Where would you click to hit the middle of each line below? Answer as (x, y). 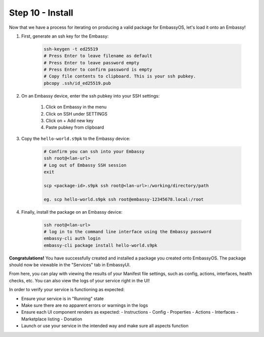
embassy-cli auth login (72, 238)
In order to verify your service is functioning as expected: (67, 290)
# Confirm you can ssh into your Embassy (94, 151)
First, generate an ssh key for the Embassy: (65, 36)
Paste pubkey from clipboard (75, 127)
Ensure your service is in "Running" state (63, 298)
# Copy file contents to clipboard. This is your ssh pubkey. (120, 76)
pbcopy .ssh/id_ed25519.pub (77, 83)
